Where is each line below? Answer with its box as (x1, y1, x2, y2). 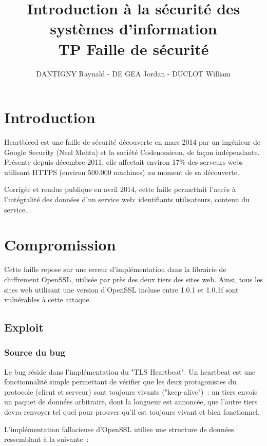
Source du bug (4, 346, 65, 359)
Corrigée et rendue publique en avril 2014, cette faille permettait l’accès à (4, 184, 236, 195)
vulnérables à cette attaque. (4, 294, 91, 305)
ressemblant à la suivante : (4, 434, 89, 444)
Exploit (4, 319, 44, 335)
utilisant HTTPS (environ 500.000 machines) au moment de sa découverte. (4, 166, 239, 177)
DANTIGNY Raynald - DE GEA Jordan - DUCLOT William (36, 68, 231, 79)
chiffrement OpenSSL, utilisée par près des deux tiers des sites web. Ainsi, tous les (4, 274, 263, 284)
